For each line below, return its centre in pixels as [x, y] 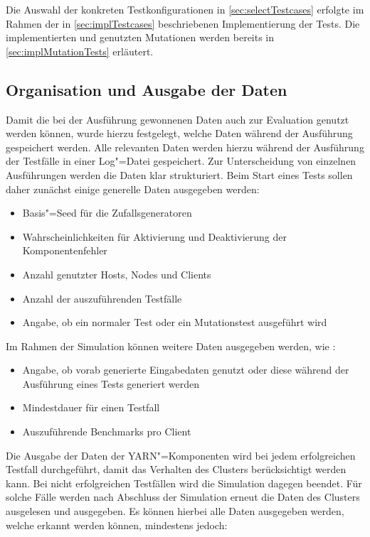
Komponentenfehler [65, 250]
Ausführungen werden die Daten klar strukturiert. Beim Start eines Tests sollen [179, 174]
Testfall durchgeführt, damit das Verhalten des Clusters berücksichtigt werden [176, 469]
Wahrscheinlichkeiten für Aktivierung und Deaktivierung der [154, 236]
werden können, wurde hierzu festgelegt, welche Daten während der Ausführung [179, 133]
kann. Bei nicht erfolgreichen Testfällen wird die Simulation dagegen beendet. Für [184, 483]
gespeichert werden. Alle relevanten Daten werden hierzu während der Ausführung [185, 147]
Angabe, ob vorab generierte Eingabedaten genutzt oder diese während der [186, 370]
